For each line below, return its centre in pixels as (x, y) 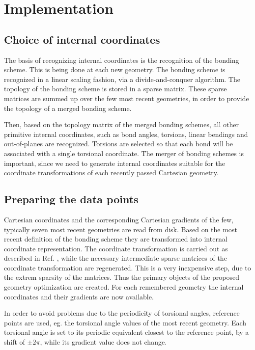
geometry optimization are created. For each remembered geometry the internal (124, 287)
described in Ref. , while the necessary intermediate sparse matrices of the (115, 258)
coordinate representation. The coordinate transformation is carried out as (116, 248)
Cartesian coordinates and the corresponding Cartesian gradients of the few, (119, 219)
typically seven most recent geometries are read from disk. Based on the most (121, 229)
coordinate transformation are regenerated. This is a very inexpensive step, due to (127, 267)
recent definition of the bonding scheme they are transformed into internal (116, 239)
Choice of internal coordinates (82, 39)
